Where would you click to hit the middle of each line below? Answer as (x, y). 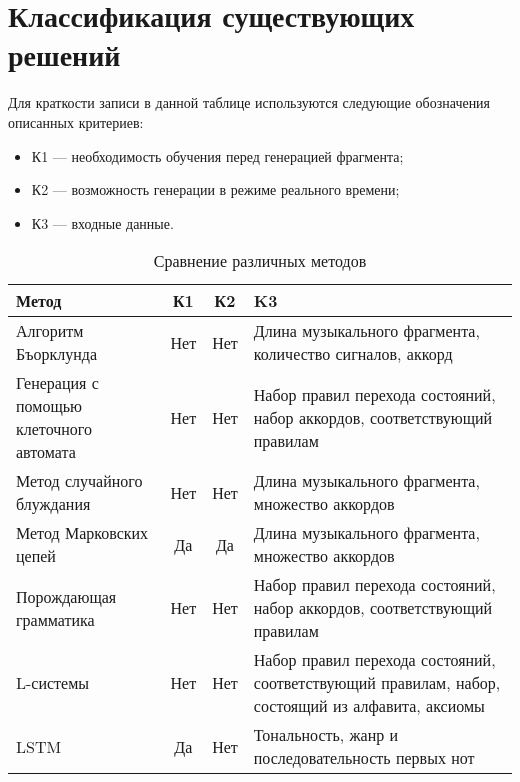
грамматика (55, 619)
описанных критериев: (76, 121)
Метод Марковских (82, 533)
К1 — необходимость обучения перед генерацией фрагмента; (217, 155)
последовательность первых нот (364, 758)
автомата (46, 452)
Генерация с (57, 383)
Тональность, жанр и (326, 735)
